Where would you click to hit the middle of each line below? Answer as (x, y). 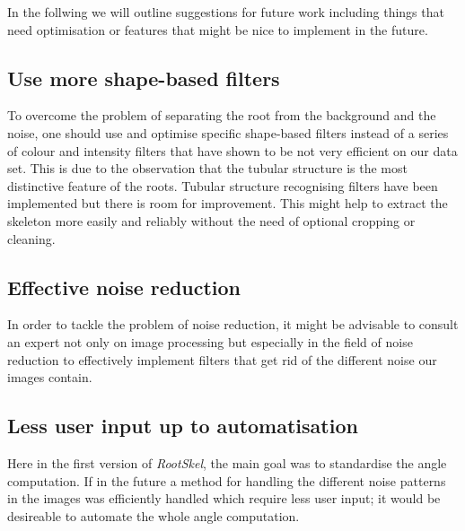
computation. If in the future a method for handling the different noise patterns (227, 480)
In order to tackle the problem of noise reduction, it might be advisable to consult (233, 324)
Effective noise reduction (124, 287)
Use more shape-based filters (144, 78)
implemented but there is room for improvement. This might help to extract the (228, 203)
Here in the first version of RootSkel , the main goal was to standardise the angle (227, 462)
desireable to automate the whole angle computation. (154, 515)
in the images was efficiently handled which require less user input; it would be (224, 498)
